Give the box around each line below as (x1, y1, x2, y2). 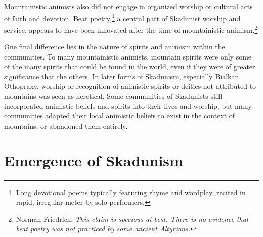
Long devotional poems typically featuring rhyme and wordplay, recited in (16, 187, 246, 197)
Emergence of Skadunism (4, 150, 183, 170)
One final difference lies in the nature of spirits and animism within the (4, 41, 225, 52)
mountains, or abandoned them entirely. (4, 120, 128, 131)
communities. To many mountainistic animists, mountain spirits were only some (4, 51, 252, 62)
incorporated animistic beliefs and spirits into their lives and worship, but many (4, 100, 252, 111)
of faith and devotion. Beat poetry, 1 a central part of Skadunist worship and (4, 11, 241, 23)
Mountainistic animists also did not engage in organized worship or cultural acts (4, 1, 253, 11)
